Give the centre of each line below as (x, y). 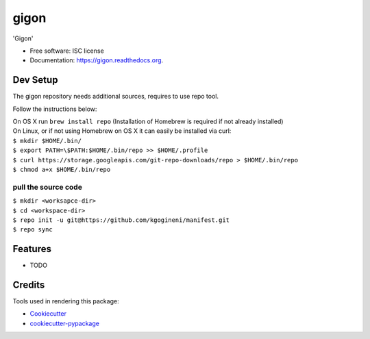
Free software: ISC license (67, 51)
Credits (29, 285)
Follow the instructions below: (55, 109)
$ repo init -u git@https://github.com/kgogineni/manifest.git (121, 220)
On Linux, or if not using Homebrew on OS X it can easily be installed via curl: (122, 131)
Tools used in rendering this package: (66, 301)
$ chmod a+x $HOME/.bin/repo (62, 169)
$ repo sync (33, 230)
